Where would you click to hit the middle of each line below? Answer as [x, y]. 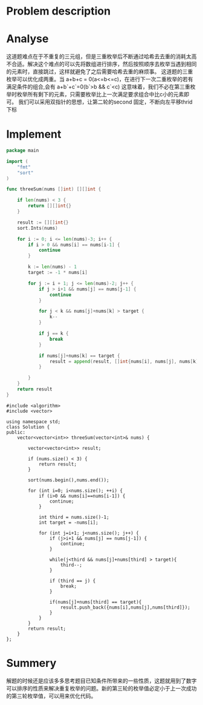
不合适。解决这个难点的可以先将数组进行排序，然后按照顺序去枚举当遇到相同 [101, 64]
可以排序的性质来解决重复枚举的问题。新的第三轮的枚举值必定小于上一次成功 [101, 688]
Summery [31, 663]
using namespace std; [34, 422]
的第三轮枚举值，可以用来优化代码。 [51, 696]
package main [23, 151]
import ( [17, 161]
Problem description [58, 11]
